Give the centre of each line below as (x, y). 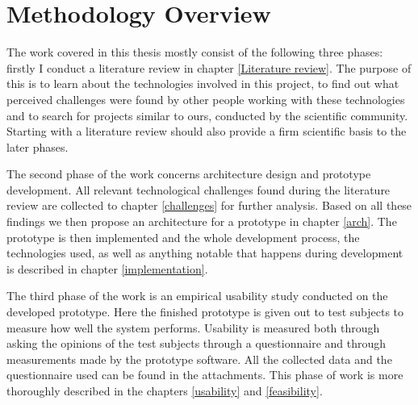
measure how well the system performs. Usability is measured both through (193, 327)
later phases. (38, 146)
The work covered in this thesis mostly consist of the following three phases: (195, 52)
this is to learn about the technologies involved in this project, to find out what (203, 84)
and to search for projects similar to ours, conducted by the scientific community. (207, 115)
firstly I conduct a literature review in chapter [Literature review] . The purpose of (209, 67)
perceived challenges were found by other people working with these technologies (206, 99)
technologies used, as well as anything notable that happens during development (205, 253)
